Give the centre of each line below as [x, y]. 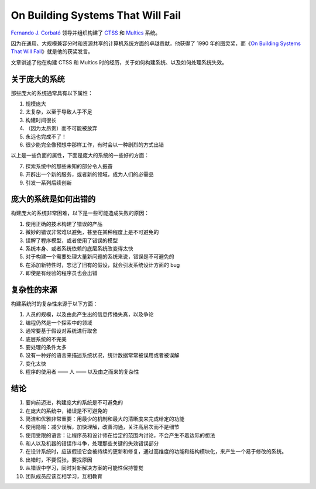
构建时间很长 [41, 120]
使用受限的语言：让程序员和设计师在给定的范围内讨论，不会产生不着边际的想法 [120, 435]
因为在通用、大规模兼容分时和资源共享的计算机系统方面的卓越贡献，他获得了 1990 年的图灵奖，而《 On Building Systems [156, 43]
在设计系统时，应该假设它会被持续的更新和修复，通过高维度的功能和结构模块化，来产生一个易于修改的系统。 [156, 452]
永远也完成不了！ [46, 136]
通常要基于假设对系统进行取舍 [61, 331]
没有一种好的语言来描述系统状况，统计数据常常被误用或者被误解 [102, 355]
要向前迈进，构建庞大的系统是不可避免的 [74, 402]
